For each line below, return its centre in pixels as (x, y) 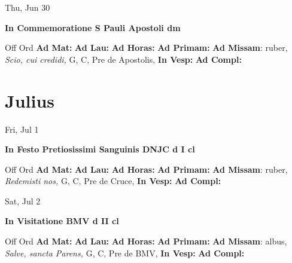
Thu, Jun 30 (28, 7)
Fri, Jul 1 (22, 129)
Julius (30, 100)
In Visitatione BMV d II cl (62, 221)
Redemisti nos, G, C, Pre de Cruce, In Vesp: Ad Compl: (113, 181)
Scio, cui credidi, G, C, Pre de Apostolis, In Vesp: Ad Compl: (123, 59)
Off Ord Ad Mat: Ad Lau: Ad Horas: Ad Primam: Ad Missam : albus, (146, 241)
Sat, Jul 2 (23, 201)
